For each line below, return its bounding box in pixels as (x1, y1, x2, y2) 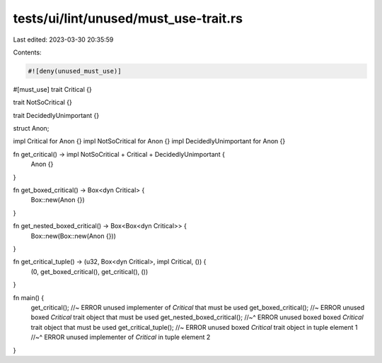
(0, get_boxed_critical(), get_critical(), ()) (30, 267, 149, 275)
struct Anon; (13, 124, 50, 133)
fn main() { (13, 293, 45, 302)
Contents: (13, 48, 42, 56)
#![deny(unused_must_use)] (28, 67, 122, 75)
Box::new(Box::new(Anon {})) (30, 232, 117, 240)
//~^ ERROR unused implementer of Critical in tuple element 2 (30, 333, 211, 342)
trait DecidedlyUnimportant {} (13, 111, 99, 119)
